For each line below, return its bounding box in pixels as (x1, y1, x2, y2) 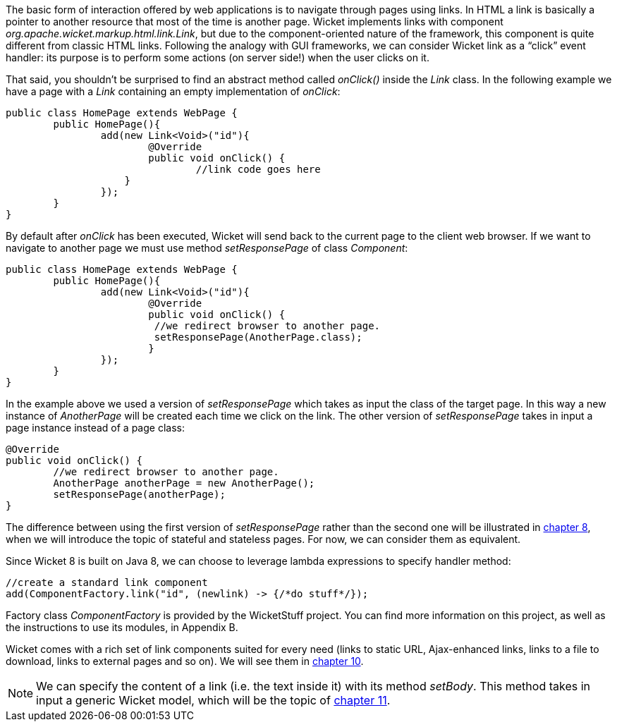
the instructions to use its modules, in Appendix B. (6, 621, 238, 633)
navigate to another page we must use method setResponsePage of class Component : (6, 242, 408, 254)
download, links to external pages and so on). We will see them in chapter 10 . (6, 655, 364, 667)
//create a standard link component (6, 577, 208, 588)
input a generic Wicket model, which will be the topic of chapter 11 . (36, 693, 391, 707)
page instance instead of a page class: (6, 422, 185, 434)
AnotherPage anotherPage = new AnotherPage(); (53, 477, 315, 489)
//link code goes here (195, 164, 321, 175)
